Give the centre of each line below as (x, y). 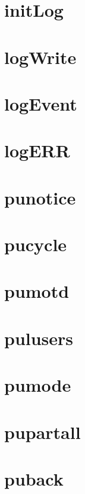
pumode (38, 385)
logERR (37, 150)
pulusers (39, 338)
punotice (40, 197)
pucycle (36, 244)
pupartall (42, 432)
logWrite (40, 57)
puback (34, 478)
